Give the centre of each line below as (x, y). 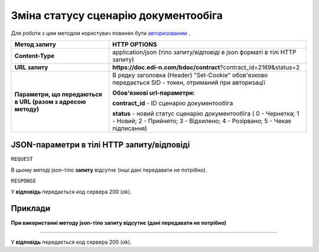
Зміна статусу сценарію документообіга (117, 15)
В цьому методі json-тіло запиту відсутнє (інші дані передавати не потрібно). (109, 170)
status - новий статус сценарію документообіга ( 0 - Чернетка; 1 (206, 114)
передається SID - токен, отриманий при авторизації (189, 82)
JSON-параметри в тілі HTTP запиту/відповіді (100, 145)
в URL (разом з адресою (50, 102)
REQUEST (22, 159)
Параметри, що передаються (58, 94)
